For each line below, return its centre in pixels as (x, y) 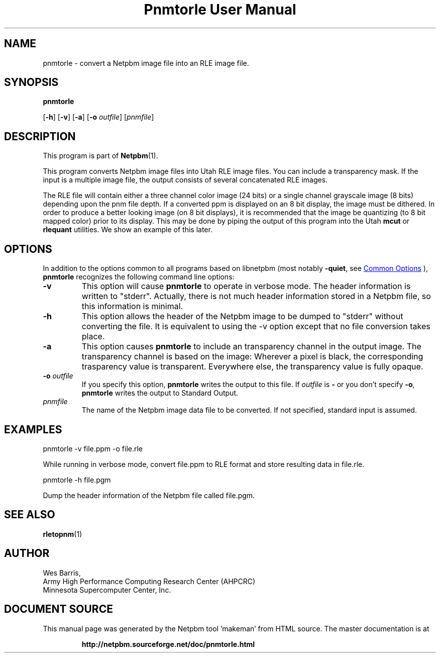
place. (93, 337)
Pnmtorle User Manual (220, 10)
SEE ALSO (30, 515)
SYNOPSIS (31, 82)
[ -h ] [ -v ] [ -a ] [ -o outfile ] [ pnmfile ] (98, 117)
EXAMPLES (33, 429)
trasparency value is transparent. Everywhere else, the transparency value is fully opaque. (252, 367)
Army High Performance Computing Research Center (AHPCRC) (149, 581)
